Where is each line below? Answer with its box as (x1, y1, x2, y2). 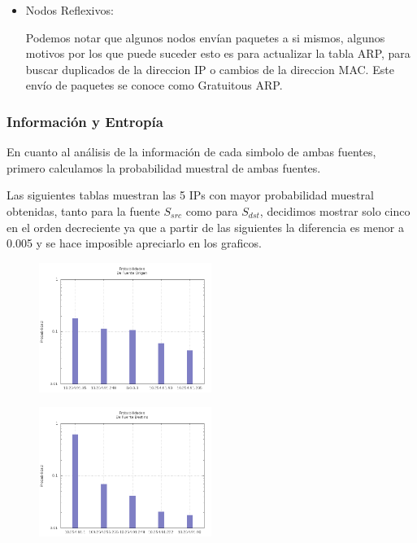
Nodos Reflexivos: (25, 2, 114, 18)
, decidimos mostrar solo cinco (259, 202, 410, 219)
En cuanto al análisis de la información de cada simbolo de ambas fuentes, (7, 143, 376, 160)
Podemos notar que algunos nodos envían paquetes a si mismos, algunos (25, 28, 385, 46)
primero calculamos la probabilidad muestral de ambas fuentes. (7, 159, 321, 176)
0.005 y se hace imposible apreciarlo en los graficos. (7, 234, 262, 252)
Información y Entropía (7, 111, 163, 131)
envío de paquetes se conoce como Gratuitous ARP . (25, 77, 283, 94)
